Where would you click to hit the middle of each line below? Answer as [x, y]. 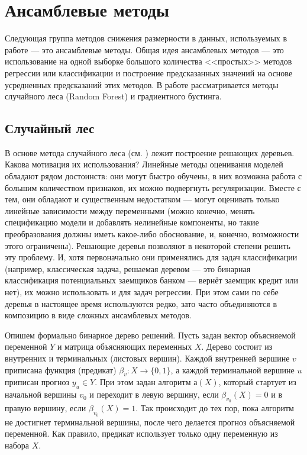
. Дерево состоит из [237, 346]
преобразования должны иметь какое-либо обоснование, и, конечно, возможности [152, 234]
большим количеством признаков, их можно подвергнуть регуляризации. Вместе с [153, 187]
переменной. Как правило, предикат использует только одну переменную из [141, 433]
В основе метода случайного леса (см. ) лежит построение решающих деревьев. [150, 152]
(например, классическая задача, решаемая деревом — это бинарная [128, 268]
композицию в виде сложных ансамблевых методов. [98, 315]
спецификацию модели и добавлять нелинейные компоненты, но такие [132, 222]
